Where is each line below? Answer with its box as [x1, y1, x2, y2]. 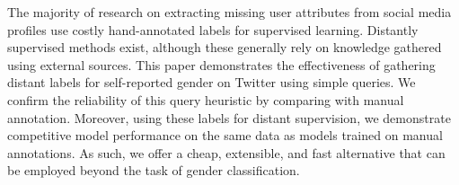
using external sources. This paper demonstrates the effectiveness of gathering [7, 55, 436, 74]
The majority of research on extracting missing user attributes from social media [7, 3, 452, 21]
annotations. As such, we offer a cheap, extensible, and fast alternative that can [7, 143, 446, 162]
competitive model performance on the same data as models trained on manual [7, 126, 443, 145]
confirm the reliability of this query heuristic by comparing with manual [7, 90, 404, 109]
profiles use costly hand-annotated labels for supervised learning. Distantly [7, 20, 419, 39]
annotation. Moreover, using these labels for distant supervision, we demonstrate [7, 108, 451, 127]
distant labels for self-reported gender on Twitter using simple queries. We [7, 73, 416, 92]
